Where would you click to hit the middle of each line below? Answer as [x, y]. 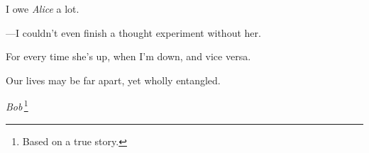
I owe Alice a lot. [43, 8]
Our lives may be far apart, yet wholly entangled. [113, 80]
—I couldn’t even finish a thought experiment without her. [133, 32]
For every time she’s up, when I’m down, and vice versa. [128, 56]
